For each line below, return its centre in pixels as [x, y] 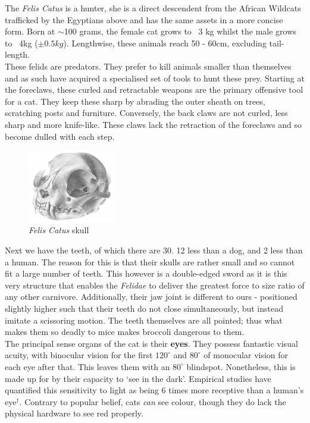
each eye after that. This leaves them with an [87, 366]
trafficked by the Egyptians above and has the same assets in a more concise [144, 19]
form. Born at [30, 31]
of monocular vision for [246, 355]
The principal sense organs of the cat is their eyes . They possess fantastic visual [151, 343]
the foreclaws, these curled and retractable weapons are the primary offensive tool [154, 90]
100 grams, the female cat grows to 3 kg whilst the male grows [180, 31]
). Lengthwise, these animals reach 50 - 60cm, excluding [165, 43]
